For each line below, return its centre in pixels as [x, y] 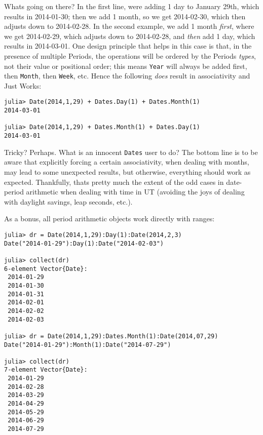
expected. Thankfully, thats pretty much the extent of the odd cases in [114, 182]
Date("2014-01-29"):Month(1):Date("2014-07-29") [88, 345]
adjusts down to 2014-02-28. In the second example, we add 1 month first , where [129, 26]
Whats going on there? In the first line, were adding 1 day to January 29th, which [132, 6]
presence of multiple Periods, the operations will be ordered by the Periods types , [130, 55]
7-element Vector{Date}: [46, 370]
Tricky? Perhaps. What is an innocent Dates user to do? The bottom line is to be [131, 152]
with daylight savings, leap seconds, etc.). [68, 201]
